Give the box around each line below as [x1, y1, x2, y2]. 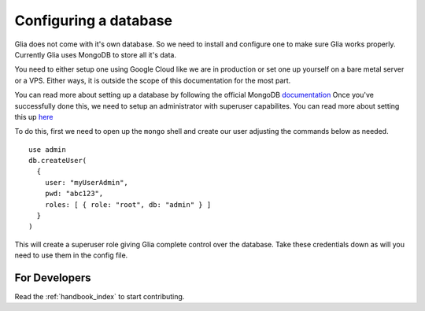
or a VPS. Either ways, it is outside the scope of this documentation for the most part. [14, 76, 291, 85]
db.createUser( [28, 156, 87, 165]
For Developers [14, 272, 91, 284]
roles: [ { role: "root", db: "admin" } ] [44, 200, 212, 209]
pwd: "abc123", [44, 189, 104, 198]
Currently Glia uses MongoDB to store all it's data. [14, 50, 177, 59]
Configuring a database [14, 12, 173, 29]
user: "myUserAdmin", [44, 178, 129, 187]
